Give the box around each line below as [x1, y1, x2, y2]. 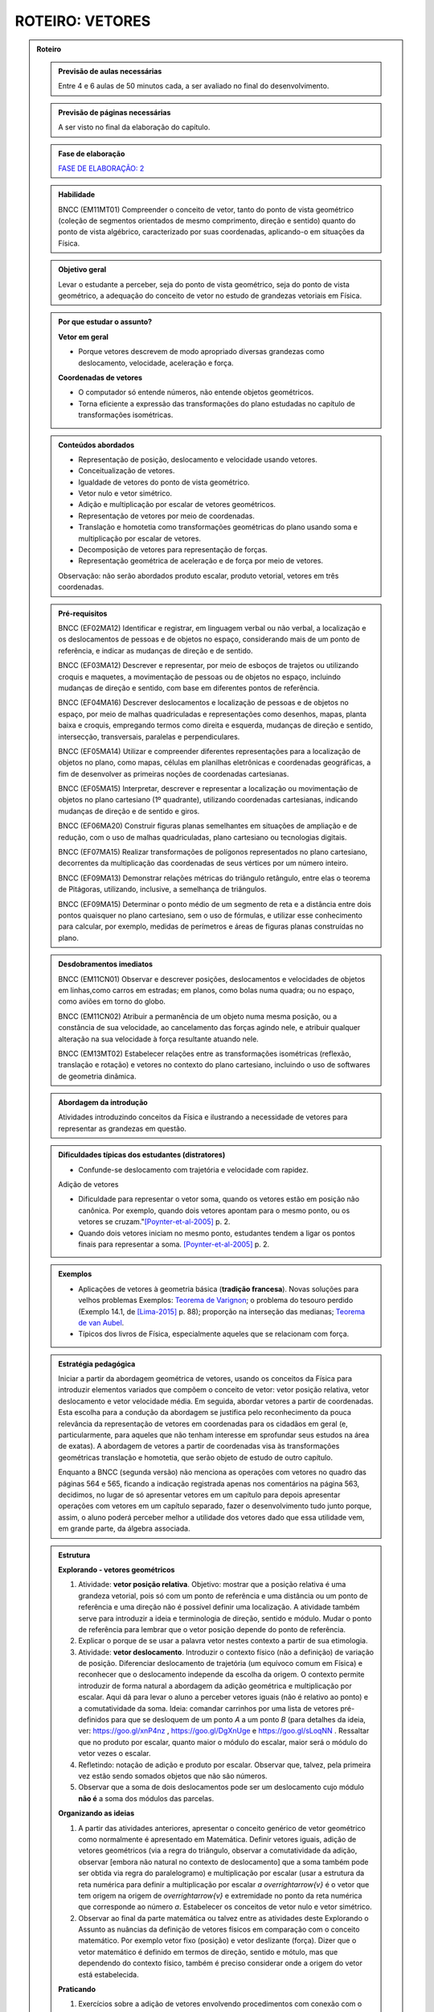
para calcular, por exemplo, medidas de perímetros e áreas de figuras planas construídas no [58, 921, 364, 931]
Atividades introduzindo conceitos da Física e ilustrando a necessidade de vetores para [58, 1112, 348, 1122]
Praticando [58, 1985, 96, 1994]
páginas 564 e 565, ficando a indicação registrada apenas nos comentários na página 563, [58, 1478, 360, 1488]
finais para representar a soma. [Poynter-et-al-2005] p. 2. [78, 1239, 270, 1249]
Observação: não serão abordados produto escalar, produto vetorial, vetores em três [58, 571, 339, 580]
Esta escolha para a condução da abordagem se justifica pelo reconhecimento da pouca [58, 1408, 351, 1417]
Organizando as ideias [58, 1808, 135, 1818]
